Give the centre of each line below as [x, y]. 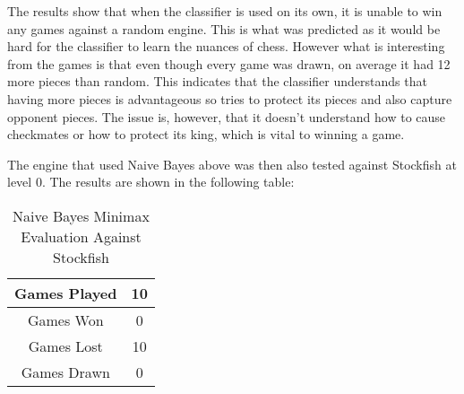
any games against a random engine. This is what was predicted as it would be [224, 28]
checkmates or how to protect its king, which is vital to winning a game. [206, 134]
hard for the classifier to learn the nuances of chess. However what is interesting [226, 46]
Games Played [66, 293]
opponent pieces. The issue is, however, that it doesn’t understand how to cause [227, 116]
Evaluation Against [81, 236]
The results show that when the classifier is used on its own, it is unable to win [225, 11]
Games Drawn [65, 372]
